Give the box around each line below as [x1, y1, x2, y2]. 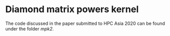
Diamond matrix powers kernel [5, 4, 139, 15]
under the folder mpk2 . [5, 25, 54, 31]
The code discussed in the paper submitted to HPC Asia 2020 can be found [5, 20, 165, 26]
